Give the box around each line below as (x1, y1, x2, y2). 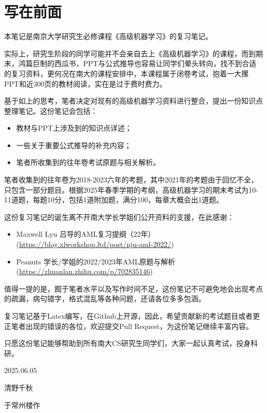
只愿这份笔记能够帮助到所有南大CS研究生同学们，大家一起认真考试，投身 (4, 338, 251, 348)
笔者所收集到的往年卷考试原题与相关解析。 (16, 157, 160, 168)
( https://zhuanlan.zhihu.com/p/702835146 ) (16, 266, 153, 277)
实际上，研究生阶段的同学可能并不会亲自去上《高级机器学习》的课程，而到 (4, 48, 256, 58)
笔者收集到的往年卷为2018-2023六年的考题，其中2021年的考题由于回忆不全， (4, 174, 258, 185)
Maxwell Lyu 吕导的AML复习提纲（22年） (16, 229, 156, 239)
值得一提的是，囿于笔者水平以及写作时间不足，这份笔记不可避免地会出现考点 (4, 283, 263, 294)
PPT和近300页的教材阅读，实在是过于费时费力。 (4, 78, 167, 89)
